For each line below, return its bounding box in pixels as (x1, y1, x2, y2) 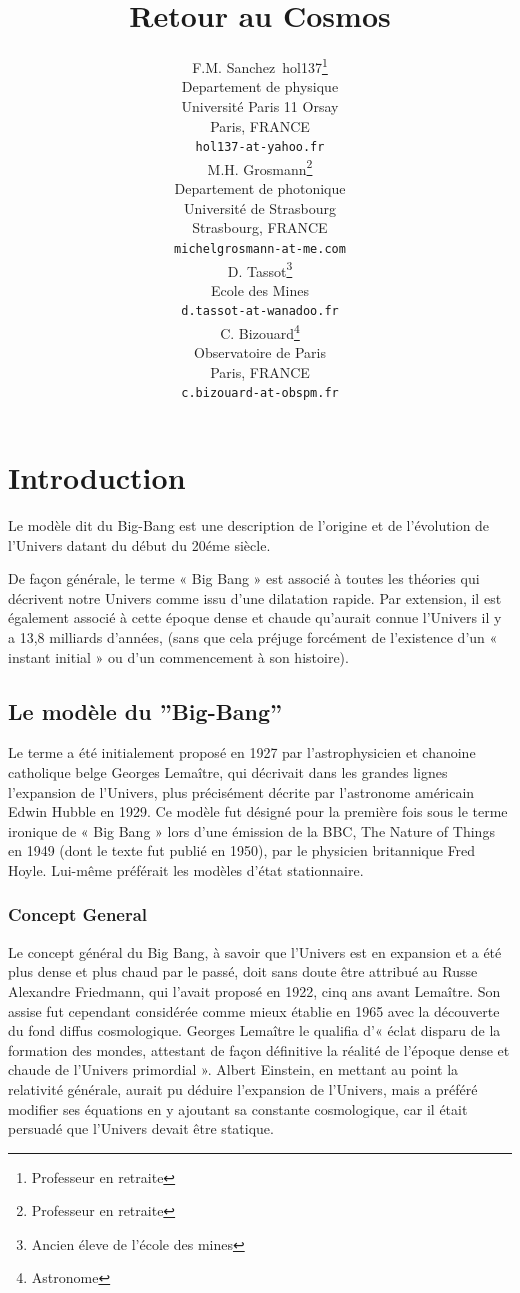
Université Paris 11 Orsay (181, 95, 339, 116)
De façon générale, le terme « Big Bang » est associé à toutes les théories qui (8, 568, 480, 589)
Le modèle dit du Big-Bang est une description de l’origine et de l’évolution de (8, 515, 490, 536)
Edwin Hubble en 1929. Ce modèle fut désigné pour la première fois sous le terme (8, 801, 508, 822)
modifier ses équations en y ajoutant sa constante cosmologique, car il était (8, 1098, 468, 1119)
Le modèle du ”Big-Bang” (8, 695, 283, 726)
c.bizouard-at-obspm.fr (181, 386, 339, 401)
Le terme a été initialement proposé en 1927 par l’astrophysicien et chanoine (8, 742, 476, 763)
